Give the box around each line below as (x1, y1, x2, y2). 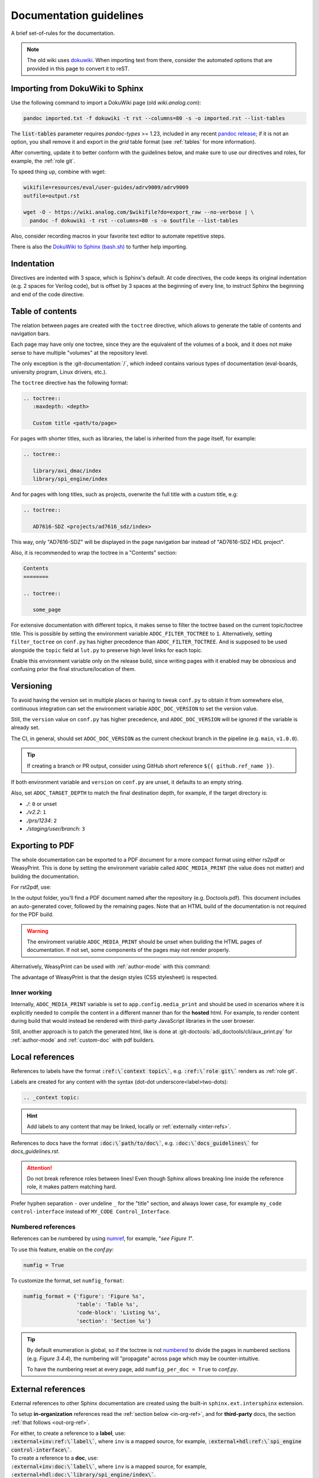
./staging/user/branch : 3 (25, 825, 86, 832)
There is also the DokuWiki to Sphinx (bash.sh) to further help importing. (11, 243, 188, 251)
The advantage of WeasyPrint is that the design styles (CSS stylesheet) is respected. (11, 974, 218, 981)
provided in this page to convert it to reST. (27, 65, 130, 72)
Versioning (11, 681, 53, 691)
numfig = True (23, 1262, 64, 1268)
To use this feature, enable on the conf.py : (11, 1246, 114, 1253)
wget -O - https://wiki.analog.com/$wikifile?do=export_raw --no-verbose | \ (23, 209, 254, 216)
